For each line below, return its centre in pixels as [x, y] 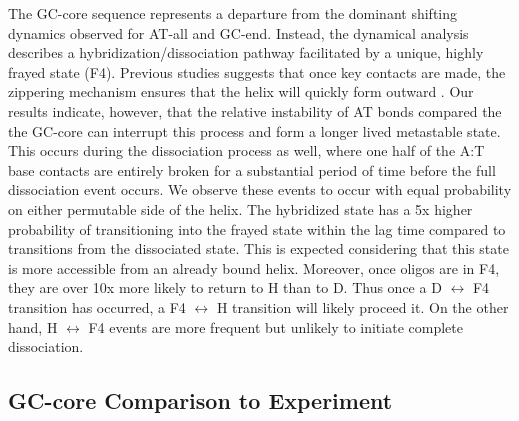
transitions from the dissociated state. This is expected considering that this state [258, 248]
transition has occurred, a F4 [97, 306]
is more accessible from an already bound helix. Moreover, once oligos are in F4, [254, 267]
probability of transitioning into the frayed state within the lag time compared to [257, 228]
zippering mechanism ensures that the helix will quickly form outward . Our [241, 91]
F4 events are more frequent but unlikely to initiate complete [275, 326]
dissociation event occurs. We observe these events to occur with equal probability [260, 189]
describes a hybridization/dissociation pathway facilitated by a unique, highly [246, 52]
